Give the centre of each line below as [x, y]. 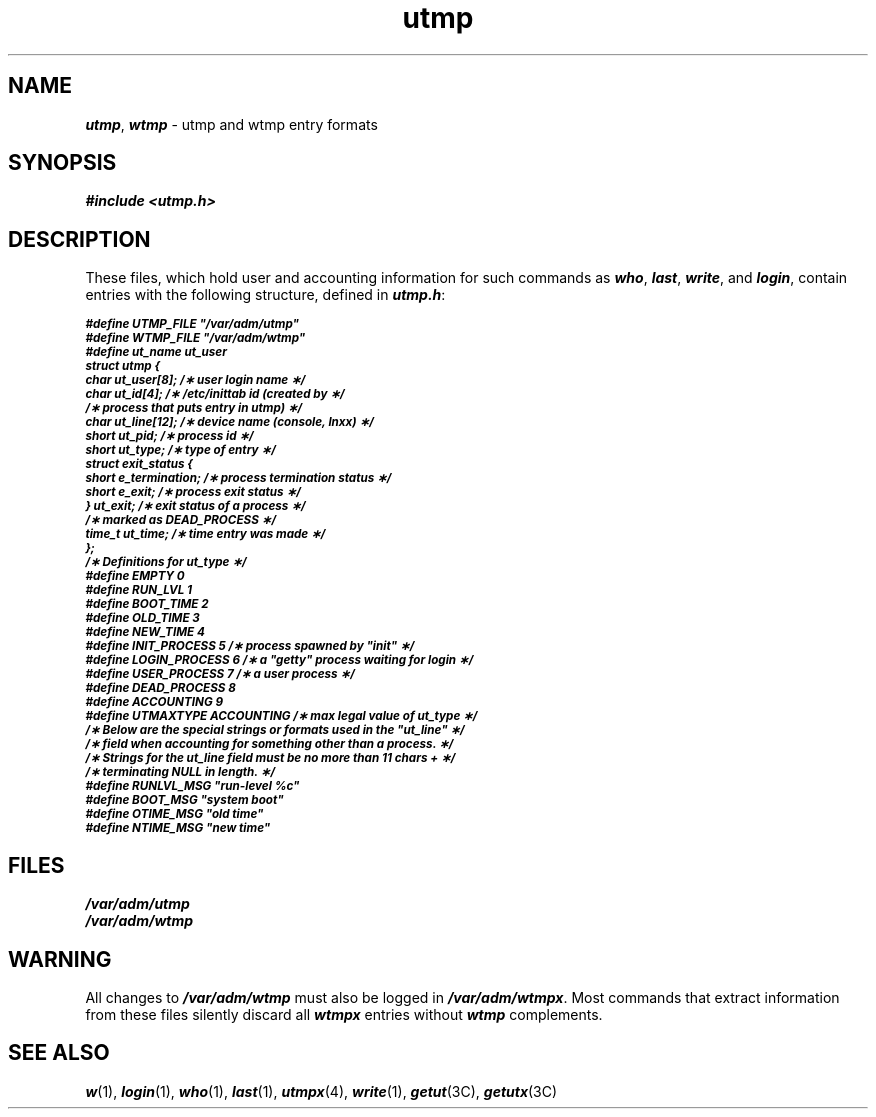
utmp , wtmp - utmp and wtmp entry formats [231, 124]
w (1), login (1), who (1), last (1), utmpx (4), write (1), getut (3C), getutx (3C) [321, 1091]
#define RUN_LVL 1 [139, 590]
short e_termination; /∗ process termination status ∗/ [238, 478]
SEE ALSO [59, 1053]
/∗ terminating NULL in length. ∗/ [180, 772]
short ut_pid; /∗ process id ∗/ [169, 436]
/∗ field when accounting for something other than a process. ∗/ [269, 744]
